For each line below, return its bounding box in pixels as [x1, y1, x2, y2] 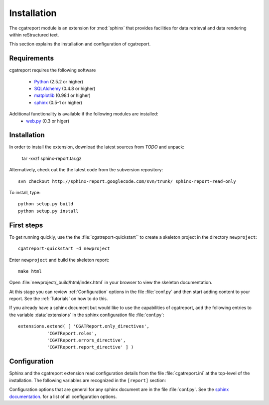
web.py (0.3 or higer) [26, 118, 70, 124]
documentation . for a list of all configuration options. [9, 394, 117, 400]
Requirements [9, 54, 54, 62]
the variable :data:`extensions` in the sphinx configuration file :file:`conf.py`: [9, 312, 164, 318]
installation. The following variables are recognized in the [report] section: [9, 377, 166, 383]
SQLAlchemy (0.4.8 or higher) [34, 85, 96, 92]
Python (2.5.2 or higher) [34, 78, 84, 84]
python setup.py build [18, 201, 74, 207]
